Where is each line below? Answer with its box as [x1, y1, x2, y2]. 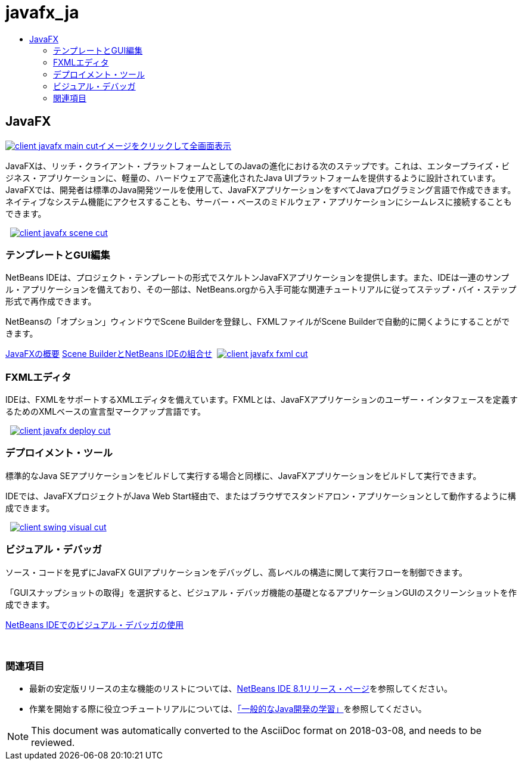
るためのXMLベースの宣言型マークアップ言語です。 [5, 406, 206, 417]
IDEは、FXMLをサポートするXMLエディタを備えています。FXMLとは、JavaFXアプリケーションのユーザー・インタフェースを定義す [5, 394, 518, 405]
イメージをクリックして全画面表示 [98, 140, 232, 151]
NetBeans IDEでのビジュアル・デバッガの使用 [5, 619, 184, 630]
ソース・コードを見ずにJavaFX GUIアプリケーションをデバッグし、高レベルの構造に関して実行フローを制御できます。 [5, 567, 467, 577]
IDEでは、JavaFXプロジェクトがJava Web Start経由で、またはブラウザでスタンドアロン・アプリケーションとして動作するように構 [5, 490, 516, 501]
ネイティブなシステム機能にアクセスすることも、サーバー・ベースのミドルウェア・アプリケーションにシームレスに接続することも [5, 196, 512, 207]
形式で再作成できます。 [5, 296, 97, 307]
